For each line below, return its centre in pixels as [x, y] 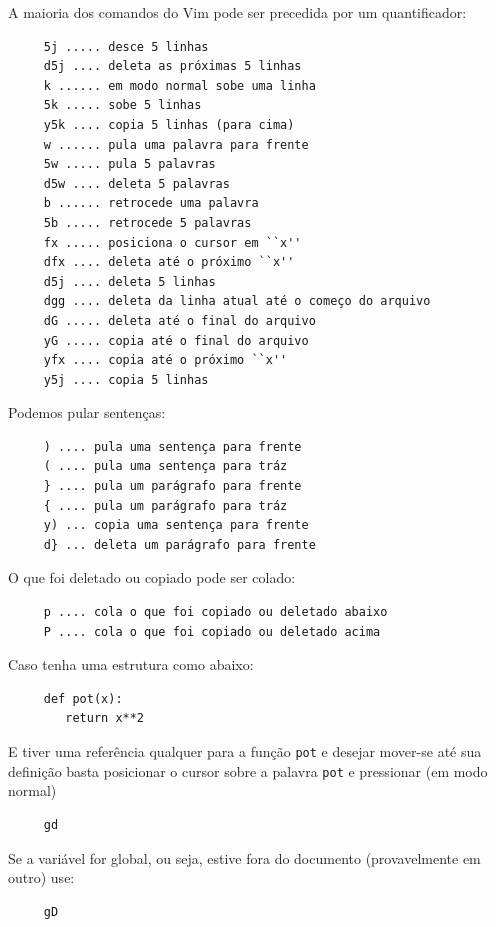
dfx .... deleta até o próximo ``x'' [169, 262]
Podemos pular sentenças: [87, 412]
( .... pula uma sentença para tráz [165, 466]
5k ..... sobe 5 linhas [122, 105]
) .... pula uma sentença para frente [172, 446]
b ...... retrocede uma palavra [151, 203]
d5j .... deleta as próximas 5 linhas [172, 66]
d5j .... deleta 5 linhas [129, 281]
